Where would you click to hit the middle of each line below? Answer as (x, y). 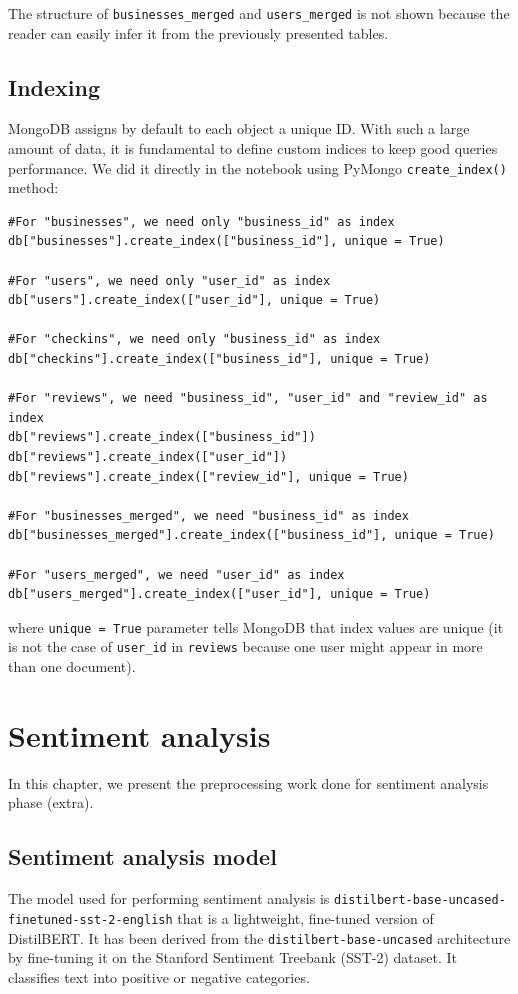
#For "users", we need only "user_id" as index (169, 280)
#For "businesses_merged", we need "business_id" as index (208, 515)
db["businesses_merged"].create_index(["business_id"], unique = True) (251, 535)
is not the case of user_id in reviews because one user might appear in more (245, 646)
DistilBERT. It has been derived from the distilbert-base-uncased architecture (259, 937)
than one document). (72, 666)
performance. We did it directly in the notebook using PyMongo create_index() (257, 167)
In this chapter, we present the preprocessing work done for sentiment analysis (248, 782)
